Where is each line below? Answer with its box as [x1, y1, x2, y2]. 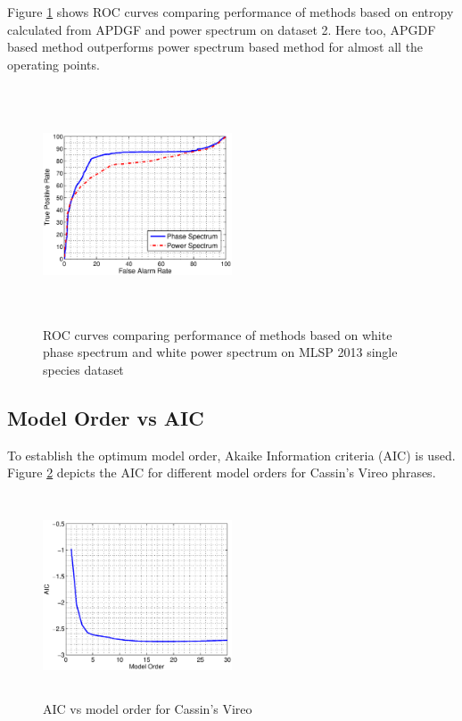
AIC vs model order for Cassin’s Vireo [43, 700, 252, 718]
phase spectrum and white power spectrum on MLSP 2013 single [43, 343, 398, 361]
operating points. [7, 54, 100, 73]
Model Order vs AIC [7, 403, 204, 431]
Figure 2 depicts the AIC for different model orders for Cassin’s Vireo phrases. [7, 463, 436, 482]
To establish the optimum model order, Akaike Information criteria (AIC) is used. [7, 445, 456, 464]
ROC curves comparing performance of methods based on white [43, 325, 392, 344]
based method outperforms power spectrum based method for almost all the [7, 37, 424, 56]
